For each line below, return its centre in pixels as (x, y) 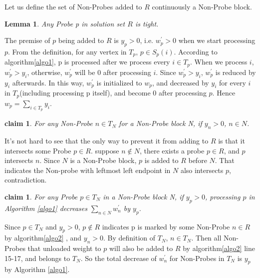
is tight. (147, 23)
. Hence (224, 93)
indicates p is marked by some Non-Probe (166, 226)
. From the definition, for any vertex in (67, 51)
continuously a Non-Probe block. (202, 6)
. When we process (219, 62)
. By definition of (129, 238)
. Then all (206, 238)
